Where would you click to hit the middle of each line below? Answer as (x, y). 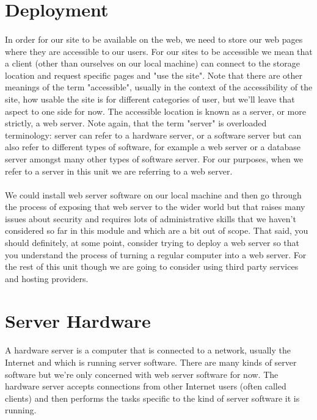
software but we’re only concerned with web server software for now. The (142, 374)
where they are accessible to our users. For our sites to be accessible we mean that (159, 51)
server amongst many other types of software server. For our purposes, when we (154, 158)
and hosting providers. (47, 278)
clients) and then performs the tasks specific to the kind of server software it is (152, 398)
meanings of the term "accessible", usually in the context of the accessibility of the (159, 87)
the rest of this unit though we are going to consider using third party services (152, 266)
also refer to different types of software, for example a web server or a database (153, 147)
